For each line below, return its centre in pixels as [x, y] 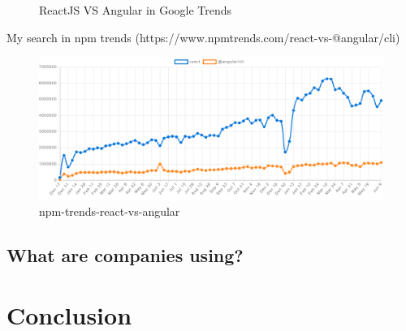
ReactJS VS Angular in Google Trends [136, 10]
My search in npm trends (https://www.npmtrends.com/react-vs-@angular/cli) [203, 37]
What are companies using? [125, 255]
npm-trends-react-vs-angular [110, 211]
